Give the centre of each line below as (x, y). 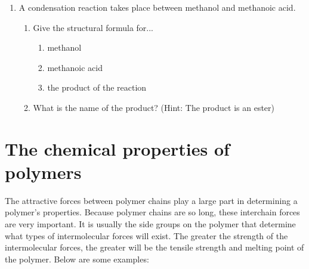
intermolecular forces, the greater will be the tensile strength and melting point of (154, 247)
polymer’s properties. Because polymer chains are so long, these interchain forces (152, 212)
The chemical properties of (117, 148)
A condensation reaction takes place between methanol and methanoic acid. (157, 7)
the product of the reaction (97, 87)
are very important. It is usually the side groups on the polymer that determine (150, 224)
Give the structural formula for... (93, 27)
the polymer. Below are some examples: (77, 259)
